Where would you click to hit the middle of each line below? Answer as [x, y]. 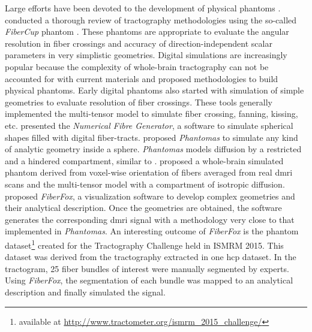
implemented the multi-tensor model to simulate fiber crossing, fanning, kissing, [151, 114]
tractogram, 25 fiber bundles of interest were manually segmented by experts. [147, 268]
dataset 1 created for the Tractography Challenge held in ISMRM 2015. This [144, 244]
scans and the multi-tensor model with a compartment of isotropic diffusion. [145, 184]
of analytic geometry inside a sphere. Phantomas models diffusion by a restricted [153, 149]
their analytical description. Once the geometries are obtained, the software [143, 208]
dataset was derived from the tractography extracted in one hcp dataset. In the [151, 257]
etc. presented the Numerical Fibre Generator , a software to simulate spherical [149, 125]
